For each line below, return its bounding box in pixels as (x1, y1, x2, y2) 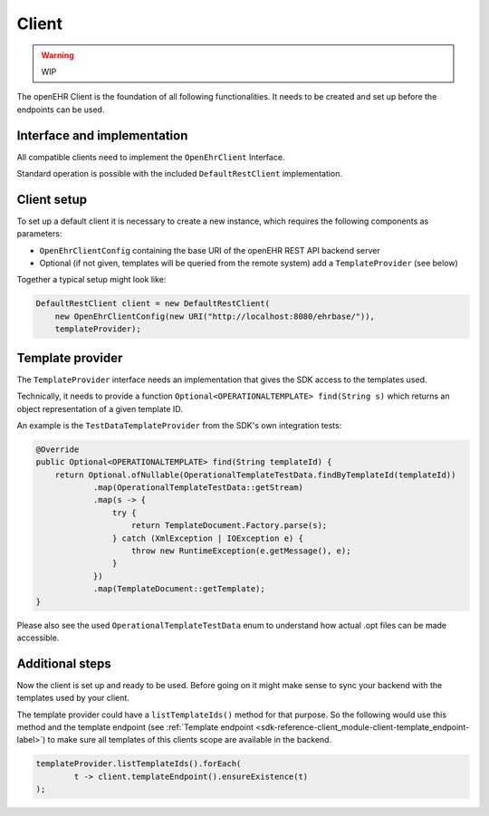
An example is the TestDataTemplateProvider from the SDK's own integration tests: (16, 419, 342, 430)
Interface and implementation (16, 128, 188, 143)
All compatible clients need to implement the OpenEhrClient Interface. (16, 151, 285, 162)
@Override (35, 444, 80, 455)
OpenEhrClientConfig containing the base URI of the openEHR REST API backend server (39, 245, 380, 255)
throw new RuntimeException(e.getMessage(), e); (131, 546, 351, 556)
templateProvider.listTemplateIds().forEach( (35, 759, 242, 769)
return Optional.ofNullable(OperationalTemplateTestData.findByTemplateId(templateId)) (54, 469, 456, 480)
